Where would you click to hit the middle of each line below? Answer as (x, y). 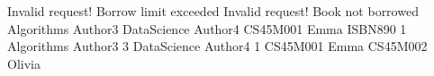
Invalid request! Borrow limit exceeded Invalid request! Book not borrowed (213, 11)
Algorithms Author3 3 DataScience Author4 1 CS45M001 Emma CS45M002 (217, 46)
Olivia (24, 63)
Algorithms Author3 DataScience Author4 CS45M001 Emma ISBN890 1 (207, 28)
